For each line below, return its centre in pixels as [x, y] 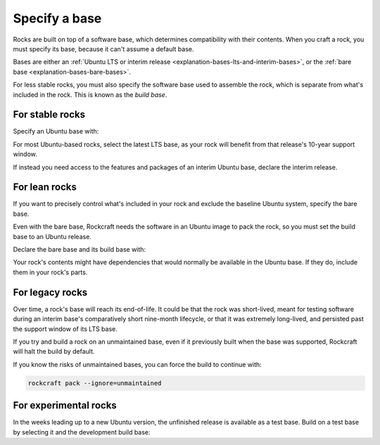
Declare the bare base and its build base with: [80, 250]
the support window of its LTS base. [65, 329]
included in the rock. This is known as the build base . [90, 94]
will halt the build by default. [54, 352]
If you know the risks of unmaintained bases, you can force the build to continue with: [137, 364]
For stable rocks [49, 115]
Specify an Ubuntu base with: [56, 131]
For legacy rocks [50, 292]
